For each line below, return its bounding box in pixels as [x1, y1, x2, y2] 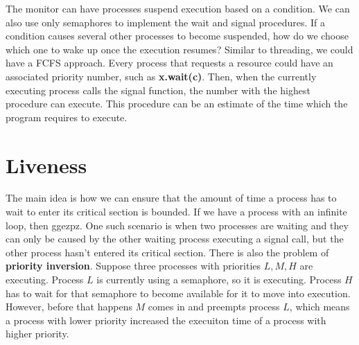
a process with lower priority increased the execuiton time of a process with [6, 312, 326, 327]
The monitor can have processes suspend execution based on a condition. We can [6, 1, 350, 15]
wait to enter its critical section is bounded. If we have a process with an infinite [6, 204, 347, 219]
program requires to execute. [6, 109, 128, 124]
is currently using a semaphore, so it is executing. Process [96, 272, 342, 287]
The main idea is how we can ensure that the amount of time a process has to [6, 191, 337, 205]
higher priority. [6, 326, 69, 341]
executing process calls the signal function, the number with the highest [6, 82, 310, 97]
